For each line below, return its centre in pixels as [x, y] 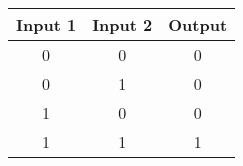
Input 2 [122, 24]
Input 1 [46, 24]
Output [198, 24]
